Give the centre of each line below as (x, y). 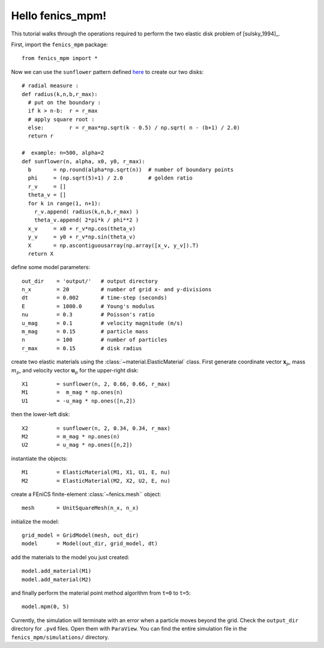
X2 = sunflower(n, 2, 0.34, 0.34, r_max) (96, 428)
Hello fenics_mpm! (59, 16)
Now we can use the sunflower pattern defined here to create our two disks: (107, 71)
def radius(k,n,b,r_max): (60, 94)
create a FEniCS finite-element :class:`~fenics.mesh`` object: (86, 494)
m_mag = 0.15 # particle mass (85, 332)
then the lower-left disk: (40, 414)
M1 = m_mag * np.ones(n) (72, 392)
